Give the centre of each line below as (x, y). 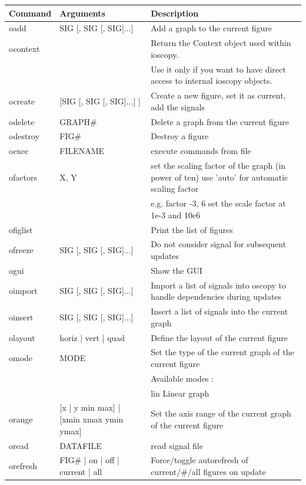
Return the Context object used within (221, 43)
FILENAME (82, 151)
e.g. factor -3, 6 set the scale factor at (218, 203)
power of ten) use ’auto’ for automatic (219, 177)
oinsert (21, 317)
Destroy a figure (180, 136)
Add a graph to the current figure (212, 28)
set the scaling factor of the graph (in (218, 166)
